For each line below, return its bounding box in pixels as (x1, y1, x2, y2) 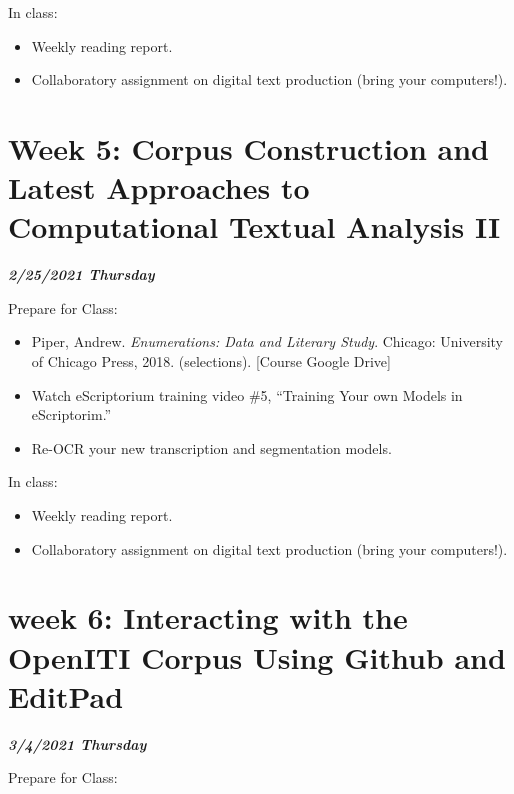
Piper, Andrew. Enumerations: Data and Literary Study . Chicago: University (31, 331, 504, 352)
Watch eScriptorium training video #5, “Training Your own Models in (31, 384, 463, 405)
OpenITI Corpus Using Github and (8, 636, 506, 677)
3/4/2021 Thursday (8, 733, 147, 754)
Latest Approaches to (8, 167, 310, 208)
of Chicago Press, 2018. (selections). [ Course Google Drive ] (31, 351, 391, 372)
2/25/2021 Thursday (8, 264, 155, 285)
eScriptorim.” (31, 404, 112, 425)
